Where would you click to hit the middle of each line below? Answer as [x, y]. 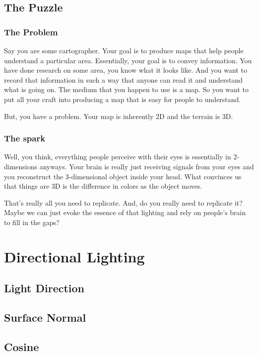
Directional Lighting [74, 256]
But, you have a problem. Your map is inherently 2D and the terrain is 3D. [119, 116]
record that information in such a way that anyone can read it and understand [124, 79]
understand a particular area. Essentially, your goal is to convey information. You [128, 60]
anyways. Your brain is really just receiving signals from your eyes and [147, 166]
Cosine [22, 346]
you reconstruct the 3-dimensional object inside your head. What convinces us [123, 176]
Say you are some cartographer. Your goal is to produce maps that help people [124, 50]
